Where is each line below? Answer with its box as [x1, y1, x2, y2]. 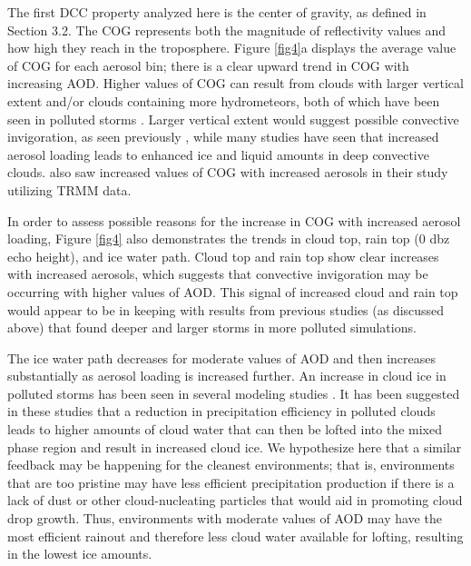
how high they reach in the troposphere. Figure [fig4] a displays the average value [7, 38, 456, 57]
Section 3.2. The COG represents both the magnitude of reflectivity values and [7, 20, 446, 39]
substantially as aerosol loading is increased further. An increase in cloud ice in [7, 366, 446, 385]
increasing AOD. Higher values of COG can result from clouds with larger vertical [7, 74, 464, 93]
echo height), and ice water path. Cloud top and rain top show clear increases [7, 246, 439, 265]
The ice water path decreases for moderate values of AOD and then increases [7, 348, 437, 367]
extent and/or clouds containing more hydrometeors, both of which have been [7, 91, 440, 110]
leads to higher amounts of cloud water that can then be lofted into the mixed [7, 420, 442, 439]
